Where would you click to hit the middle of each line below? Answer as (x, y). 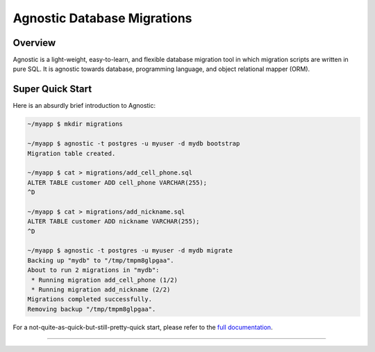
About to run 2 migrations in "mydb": (93, 270)
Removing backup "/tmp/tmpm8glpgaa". (92, 309)
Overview (34, 43)
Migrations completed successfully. (90, 299)
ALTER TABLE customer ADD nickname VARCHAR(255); (114, 222)
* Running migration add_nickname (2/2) (101, 289)
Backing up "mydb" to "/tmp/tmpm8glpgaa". (101, 260)
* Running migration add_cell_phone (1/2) (105, 280)
